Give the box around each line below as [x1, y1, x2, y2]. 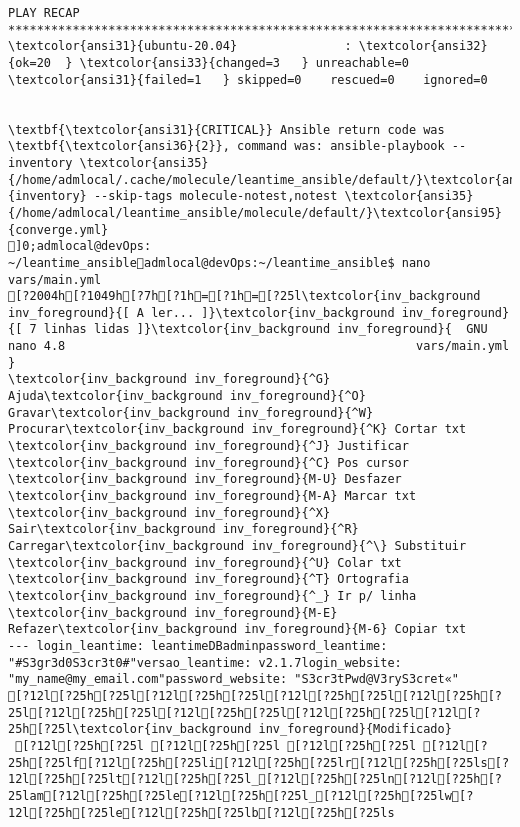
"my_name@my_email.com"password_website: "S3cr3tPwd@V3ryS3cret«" [8, 672, 460, 687]
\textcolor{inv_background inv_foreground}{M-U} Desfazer [8, 472, 402, 487]
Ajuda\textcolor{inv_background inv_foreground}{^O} [8, 389, 366, 404]
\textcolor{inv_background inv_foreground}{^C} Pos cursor [8, 455, 409, 470]
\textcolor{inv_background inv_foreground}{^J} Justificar [8, 439, 409, 454]
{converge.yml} [8, 222, 109, 237]
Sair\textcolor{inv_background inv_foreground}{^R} [8, 522, 359, 537]
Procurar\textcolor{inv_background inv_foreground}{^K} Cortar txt [8, 422, 467, 437]
